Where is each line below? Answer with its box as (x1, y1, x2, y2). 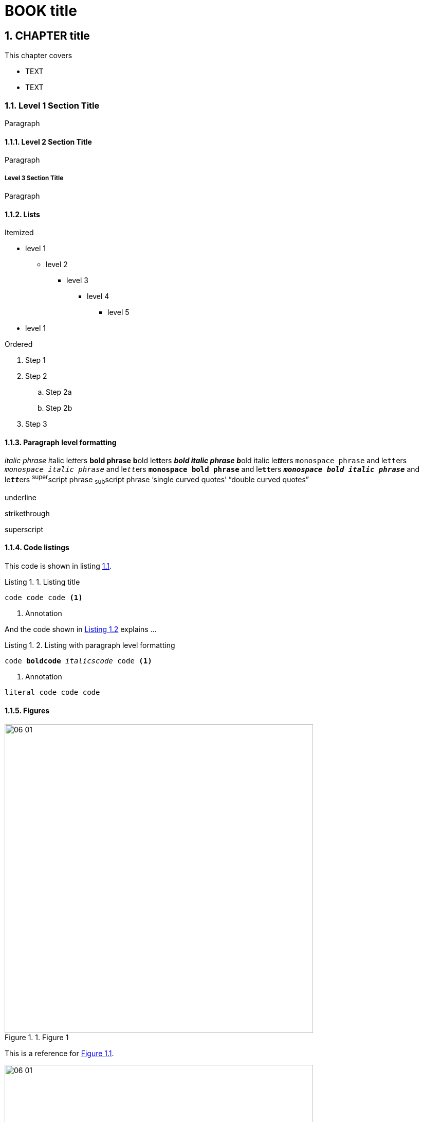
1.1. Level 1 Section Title (5, 100, 100, 111)
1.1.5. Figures (5, 706, 50, 715)
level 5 (107, 308, 130, 317)
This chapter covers (5, 51, 72, 60)
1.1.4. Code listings (5, 543, 69, 552)
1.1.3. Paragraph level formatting (5, 437, 117, 447)
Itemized (5, 228, 34, 237)
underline (5, 493, 36, 502)
